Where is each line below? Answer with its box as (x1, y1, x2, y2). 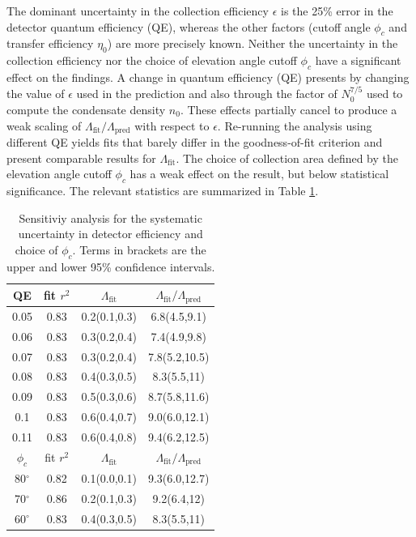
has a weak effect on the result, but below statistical (129, 165, 389, 182)
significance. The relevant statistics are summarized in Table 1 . (6, 182, 319, 199)
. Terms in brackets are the (72, 241, 206, 258)
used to (366, 85, 403, 102)
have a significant (315, 52, 401, 69)
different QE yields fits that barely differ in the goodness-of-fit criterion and (6, 134, 383, 151)
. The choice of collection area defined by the (176, 149, 399, 166)
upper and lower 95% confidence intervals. (6, 258, 215, 275)
